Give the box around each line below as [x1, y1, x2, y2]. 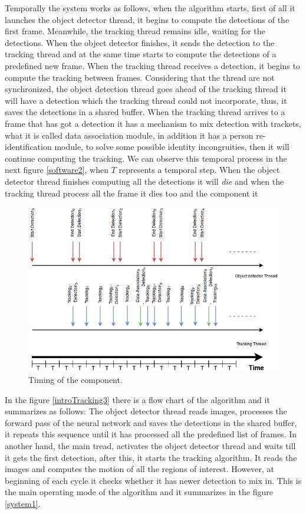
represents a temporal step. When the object [119, 163, 280, 176]
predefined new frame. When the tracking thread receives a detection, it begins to [5, 59, 300, 71]
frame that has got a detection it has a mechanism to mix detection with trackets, [5, 117, 301, 129]
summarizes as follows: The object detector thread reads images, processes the [5, 405, 287, 417]
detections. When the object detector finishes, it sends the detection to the [5, 36, 275, 48]
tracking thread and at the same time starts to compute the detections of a [5, 48, 277, 60]
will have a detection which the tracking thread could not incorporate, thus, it [5, 94, 287, 106]
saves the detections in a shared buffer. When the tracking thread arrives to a [5, 106, 285, 118]
